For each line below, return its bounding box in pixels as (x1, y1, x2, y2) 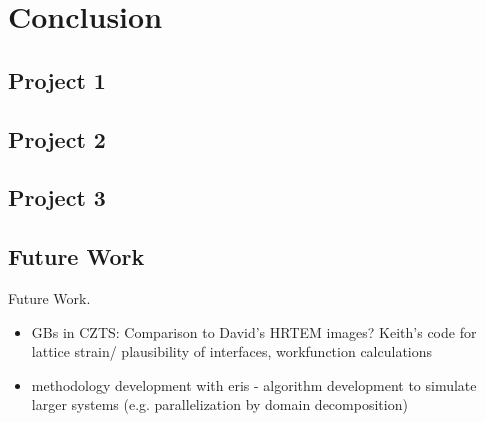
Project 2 (8, 123, 106, 154)
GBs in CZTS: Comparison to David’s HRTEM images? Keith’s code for (31, 321, 477, 342)
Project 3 (8, 182, 106, 213)
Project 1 (8, 64, 106, 95)
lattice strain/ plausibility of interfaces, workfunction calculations (31, 341, 433, 362)
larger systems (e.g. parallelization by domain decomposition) (31, 394, 408, 415)
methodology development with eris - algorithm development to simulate (31, 374, 477, 395)
